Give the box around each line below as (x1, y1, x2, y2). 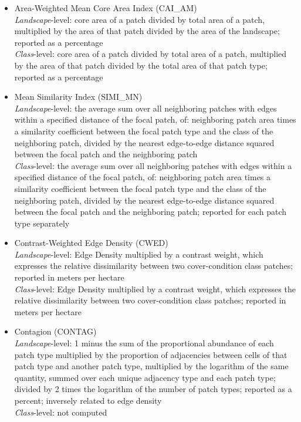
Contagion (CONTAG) (14, 325, 97, 337)
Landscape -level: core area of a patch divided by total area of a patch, (14, 13, 265, 25)
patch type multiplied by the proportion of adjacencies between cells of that (14, 348, 288, 360)
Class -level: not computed (14, 406, 107, 418)
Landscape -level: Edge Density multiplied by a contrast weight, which (14, 248, 263, 260)
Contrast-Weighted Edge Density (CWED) (14, 237, 168, 249)
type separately (14, 217, 70, 229)
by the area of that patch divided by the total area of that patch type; (14, 59, 268, 71)
